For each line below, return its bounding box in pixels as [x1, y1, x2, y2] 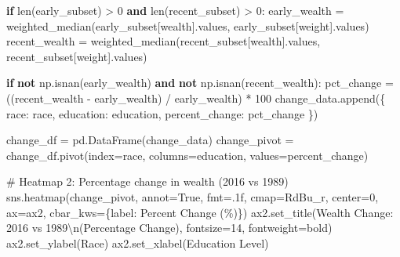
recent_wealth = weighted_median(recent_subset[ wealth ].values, [6, 33, 321, 49]
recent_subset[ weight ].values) [6, 48, 147, 64]
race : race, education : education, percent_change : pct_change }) [6, 105, 318, 121]
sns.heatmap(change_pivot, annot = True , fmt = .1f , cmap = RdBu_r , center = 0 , [6, 188, 379, 205]
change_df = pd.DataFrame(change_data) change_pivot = [6, 132, 294, 148]
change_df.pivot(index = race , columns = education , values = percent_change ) [6, 147, 369, 163]
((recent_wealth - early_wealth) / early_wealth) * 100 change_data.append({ [6, 89, 386, 106]
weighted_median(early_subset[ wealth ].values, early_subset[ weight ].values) [6, 17, 369, 34]
